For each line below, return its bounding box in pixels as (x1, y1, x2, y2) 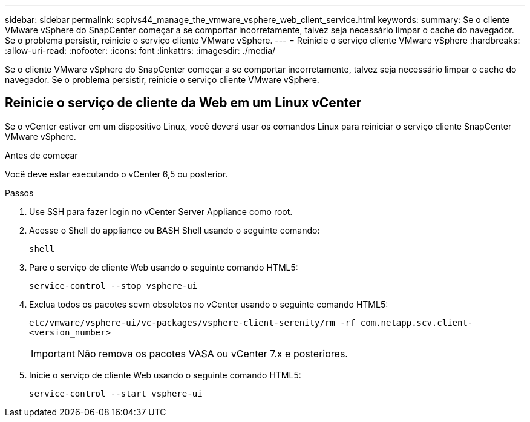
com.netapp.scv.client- (360, 317, 473, 328)
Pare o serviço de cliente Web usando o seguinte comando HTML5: (29, 262, 298, 272)
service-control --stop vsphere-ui (29, 280, 198, 291)
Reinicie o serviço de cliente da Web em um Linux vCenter (5, 95, 362, 111)
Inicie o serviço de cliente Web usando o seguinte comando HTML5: (29, 369, 301, 380)
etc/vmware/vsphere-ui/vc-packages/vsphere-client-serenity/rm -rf (29, 317, 356, 328)
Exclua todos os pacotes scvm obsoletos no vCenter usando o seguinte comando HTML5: (29, 298, 388, 309)
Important (31, 347, 75, 360)
